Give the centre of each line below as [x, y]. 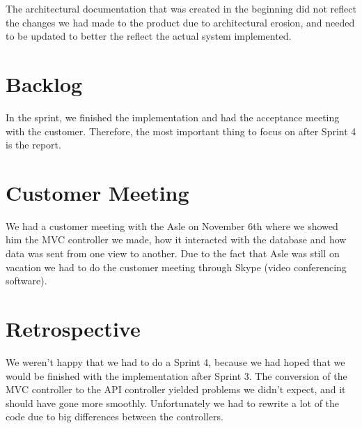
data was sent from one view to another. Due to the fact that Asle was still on [173, 253]
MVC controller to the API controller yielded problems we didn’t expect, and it [176, 389]
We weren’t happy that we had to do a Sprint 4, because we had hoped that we [175, 361]
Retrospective [73, 328]
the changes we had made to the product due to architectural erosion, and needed [180, 22]
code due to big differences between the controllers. [115, 416]
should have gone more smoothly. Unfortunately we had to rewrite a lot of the [173, 403]
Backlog [44, 83]
